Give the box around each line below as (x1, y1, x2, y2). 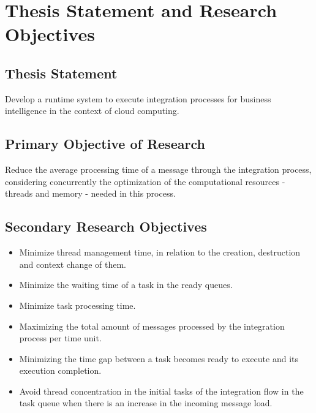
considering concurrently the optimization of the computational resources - (5, 175, 285, 188)
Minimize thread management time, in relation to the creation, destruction (19, 246, 301, 259)
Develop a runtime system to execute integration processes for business (5, 92, 271, 105)
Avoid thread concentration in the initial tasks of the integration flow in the (19, 384, 304, 397)
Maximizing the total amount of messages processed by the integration (19, 319, 285, 332)
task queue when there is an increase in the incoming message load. (19, 396, 273, 409)
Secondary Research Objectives (5, 217, 207, 236)
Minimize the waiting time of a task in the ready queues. (19, 278, 233, 291)
